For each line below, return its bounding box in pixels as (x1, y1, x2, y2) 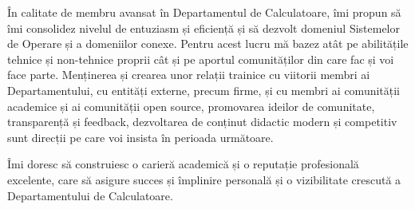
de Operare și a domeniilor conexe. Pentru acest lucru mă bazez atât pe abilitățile (7, 35, 409, 52)
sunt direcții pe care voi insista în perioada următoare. (7, 128, 274, 145)
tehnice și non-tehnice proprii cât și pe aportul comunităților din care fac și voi (7, 50, 394, 67)
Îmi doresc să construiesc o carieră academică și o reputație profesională (7, 156, 359, 172)
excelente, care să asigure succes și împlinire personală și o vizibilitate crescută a (7, 171, 401, 187)
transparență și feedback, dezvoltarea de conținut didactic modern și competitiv (7, 113, 397, 130)
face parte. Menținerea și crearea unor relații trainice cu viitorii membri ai (7, 66, 370, 83)
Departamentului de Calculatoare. (7, 187, 173, 203)
